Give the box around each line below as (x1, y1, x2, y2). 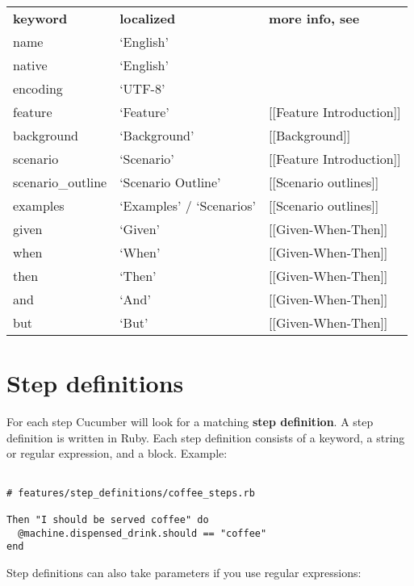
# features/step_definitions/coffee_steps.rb (6, 487, 255, 499)
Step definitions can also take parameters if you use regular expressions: (6, 563, 362, 580)
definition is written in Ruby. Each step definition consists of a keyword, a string (6, 429, 405, 446)
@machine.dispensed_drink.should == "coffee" (18, 527, 267, 539)
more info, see (269, 9, 360, 27)
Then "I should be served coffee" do (6, 513, 209, 525)
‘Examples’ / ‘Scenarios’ (119, 196, 257, 215)
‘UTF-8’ (119, 79, 165, 98)
